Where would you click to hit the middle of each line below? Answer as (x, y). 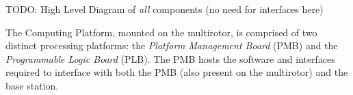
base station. (32, 85)
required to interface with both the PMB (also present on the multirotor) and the (177, 72)
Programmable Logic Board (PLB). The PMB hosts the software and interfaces (170, 58)
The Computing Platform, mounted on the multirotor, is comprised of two (161, 32)
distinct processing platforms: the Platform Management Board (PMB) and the (172, 45)
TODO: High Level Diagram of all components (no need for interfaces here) (165, 9)
